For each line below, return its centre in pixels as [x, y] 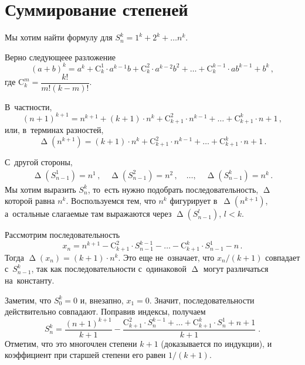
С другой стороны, [39, 162]
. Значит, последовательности [202, 300]
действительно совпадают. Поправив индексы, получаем [105, 311]
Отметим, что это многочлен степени [71, 343]
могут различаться [236, 269]
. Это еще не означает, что [166, 257]
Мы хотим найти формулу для [59, 37]
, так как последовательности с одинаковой [109, 269]
